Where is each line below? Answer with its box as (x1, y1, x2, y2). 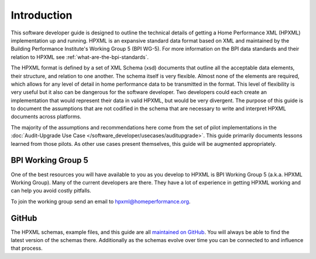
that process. (11, 245, 43, 252)
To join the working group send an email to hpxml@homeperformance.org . (11, 198, 191, 205)
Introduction (11, 9, 73, 22)
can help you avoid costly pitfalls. (11, 187, 92, 194)
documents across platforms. (11, 113, 82, 120)
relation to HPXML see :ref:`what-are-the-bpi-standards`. (11, 53, 149, 61)
